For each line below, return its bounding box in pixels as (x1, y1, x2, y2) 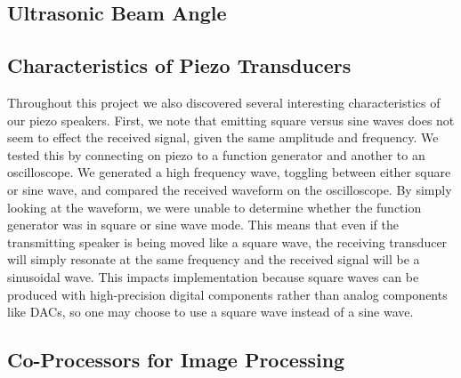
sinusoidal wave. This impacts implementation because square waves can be (7, 267, 419, 286)
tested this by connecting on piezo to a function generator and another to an (7, 145, 425, 164)
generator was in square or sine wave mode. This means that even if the (7, 215, 399, 234)
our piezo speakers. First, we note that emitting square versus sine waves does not (7, 110, 455, 129)
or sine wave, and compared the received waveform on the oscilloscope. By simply (7, 180, 452, 198)
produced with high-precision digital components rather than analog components (7, 285, 448, 303)
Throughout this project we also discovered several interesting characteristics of (7, 92, 441, 111)
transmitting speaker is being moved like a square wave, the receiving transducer (7, 232, 448, 251)
